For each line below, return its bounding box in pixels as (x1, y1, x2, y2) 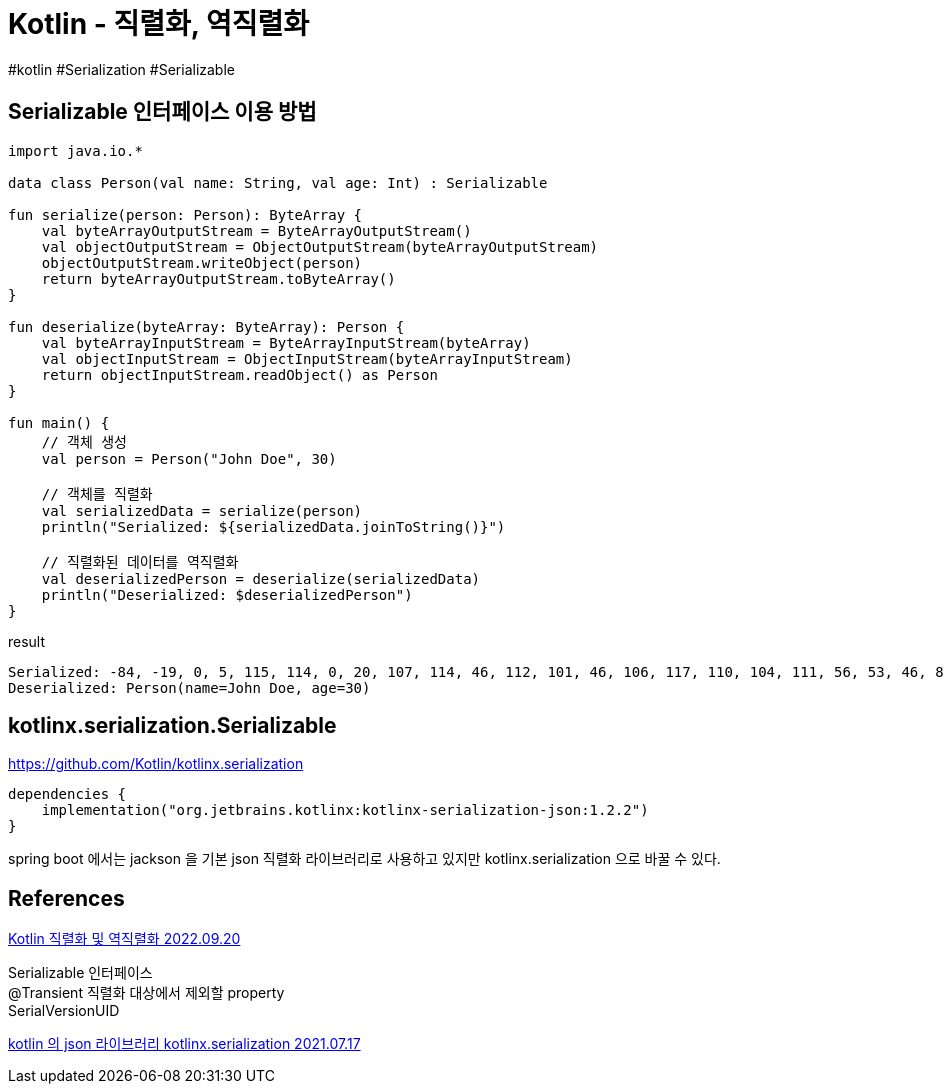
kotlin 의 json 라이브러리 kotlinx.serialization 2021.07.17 (8, 1035, 361, 1053)
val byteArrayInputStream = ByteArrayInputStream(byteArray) (41, 334, 531, 351)
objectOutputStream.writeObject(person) (41, 254, 363, 271)
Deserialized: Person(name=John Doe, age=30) (8, 679, 371, 696)
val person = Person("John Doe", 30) (41, 450, 337, 467)
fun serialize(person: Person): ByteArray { (8, 206, 363, 223)
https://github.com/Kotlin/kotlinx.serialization (8, 755, 304, 773)
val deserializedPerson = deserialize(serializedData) (41, 570, 481, 587)
